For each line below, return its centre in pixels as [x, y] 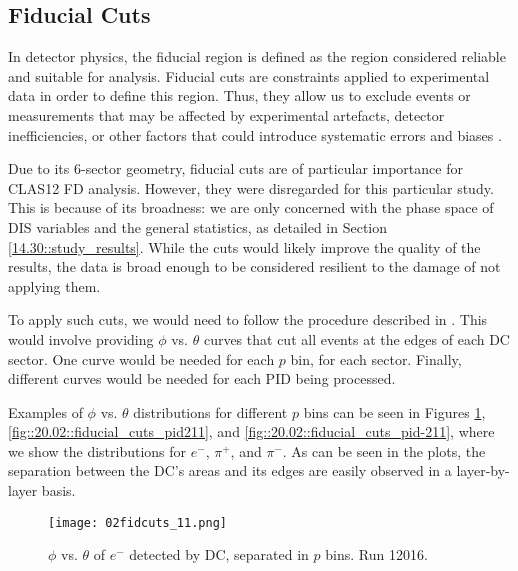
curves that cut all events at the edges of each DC [356, 338]
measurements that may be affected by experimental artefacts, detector [226, 114]
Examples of [45, 411]
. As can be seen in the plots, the [384, 450]
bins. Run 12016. [376, 554]
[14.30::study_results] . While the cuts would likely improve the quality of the [244, 246]
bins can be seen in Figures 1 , [394, 411]
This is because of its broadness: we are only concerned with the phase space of [251, 207]
